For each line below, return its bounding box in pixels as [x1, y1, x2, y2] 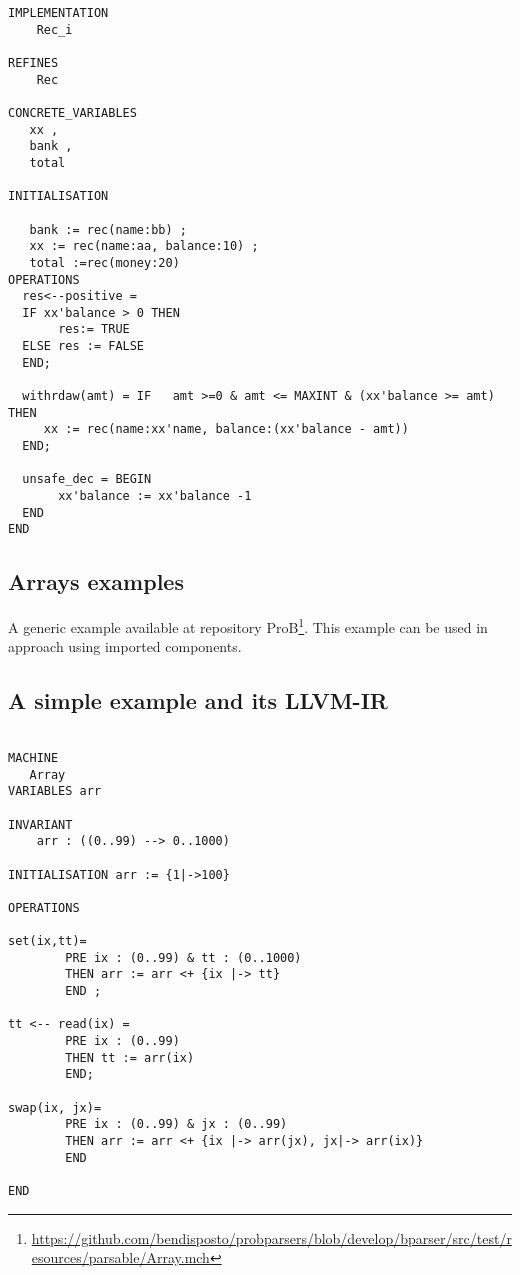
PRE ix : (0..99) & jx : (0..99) [65, 1117, 288, 1132]
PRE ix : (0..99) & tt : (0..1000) [65, 950, 302, 965]
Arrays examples [8, 566, 184, 597]
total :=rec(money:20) [29, 255, 180, 270]
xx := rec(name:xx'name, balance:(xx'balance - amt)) [43, 422, 409, 437]
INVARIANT [8, 817, 73, 832]
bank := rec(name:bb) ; [29, 222, 187, 237]
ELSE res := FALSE [22, 339, 145, 354]
